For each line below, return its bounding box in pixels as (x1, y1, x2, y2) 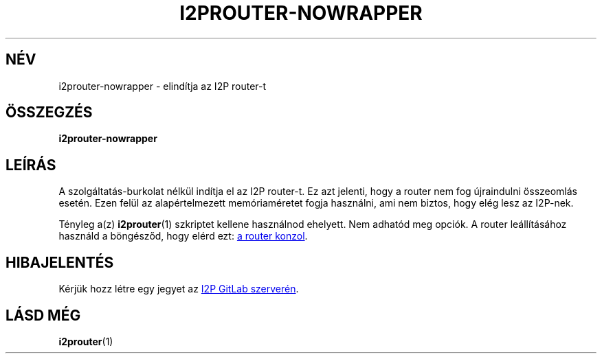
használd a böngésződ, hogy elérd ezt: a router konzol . (58, 230, 308, 242)
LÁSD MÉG (5, 306, 81, 324)
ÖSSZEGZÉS (5, 104, 93, 121)
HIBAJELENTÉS (5, 253, 114, 271)
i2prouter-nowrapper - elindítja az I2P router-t (58, 80, 267, 92)
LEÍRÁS (5, 156, 56, 174)
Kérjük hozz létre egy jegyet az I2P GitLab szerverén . (58, 283, 299, 295)
